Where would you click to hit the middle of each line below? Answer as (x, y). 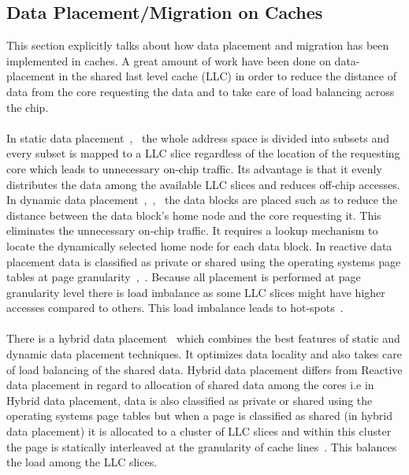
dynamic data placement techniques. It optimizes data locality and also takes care (204, 354)
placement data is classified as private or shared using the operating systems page (204, 261)
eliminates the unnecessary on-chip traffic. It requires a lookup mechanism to (192, 230)
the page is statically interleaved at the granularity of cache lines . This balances (202, 446)
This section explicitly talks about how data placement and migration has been (198, 45)
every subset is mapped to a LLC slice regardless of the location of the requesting (203, 153)
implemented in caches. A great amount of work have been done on (169, 60)
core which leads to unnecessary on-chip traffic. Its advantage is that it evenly (194, 168)
